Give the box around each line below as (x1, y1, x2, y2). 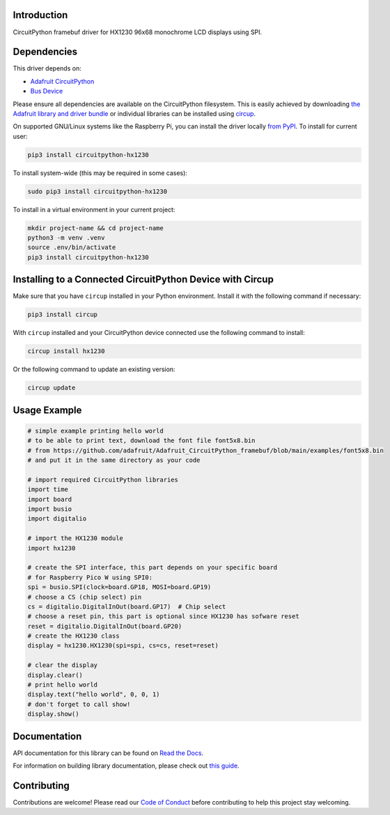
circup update (27, 384, 76, 392)
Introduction (13, 9, 68, 21)
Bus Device (30, 87, 63, 96)
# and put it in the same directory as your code (27, 456, 201, 464)
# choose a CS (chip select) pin (27, 593, 142, 601)
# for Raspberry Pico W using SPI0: (27, 573, 153, 581)
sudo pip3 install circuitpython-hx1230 (27, 187, 167, 195)
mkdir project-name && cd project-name (27, 224, 164, 232)
